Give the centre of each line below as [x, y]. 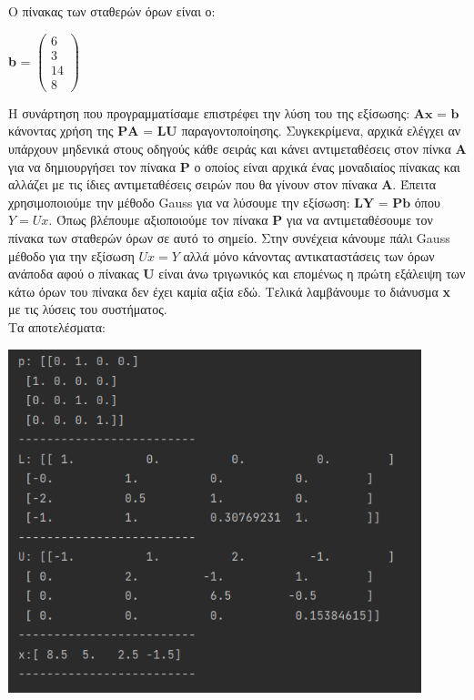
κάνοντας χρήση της [61, 131]
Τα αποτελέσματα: [57, 326]
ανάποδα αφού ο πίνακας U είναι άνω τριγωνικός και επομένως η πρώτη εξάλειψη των [237, 274]
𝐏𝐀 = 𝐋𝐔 [147, 132]
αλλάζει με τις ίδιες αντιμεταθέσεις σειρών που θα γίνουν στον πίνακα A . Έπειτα [222, 184]
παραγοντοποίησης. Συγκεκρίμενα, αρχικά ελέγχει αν [321, 131]
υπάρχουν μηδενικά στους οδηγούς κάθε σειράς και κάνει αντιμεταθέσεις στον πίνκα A [237, 148]
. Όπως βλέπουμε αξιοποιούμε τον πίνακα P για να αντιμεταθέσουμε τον [241, 220]
